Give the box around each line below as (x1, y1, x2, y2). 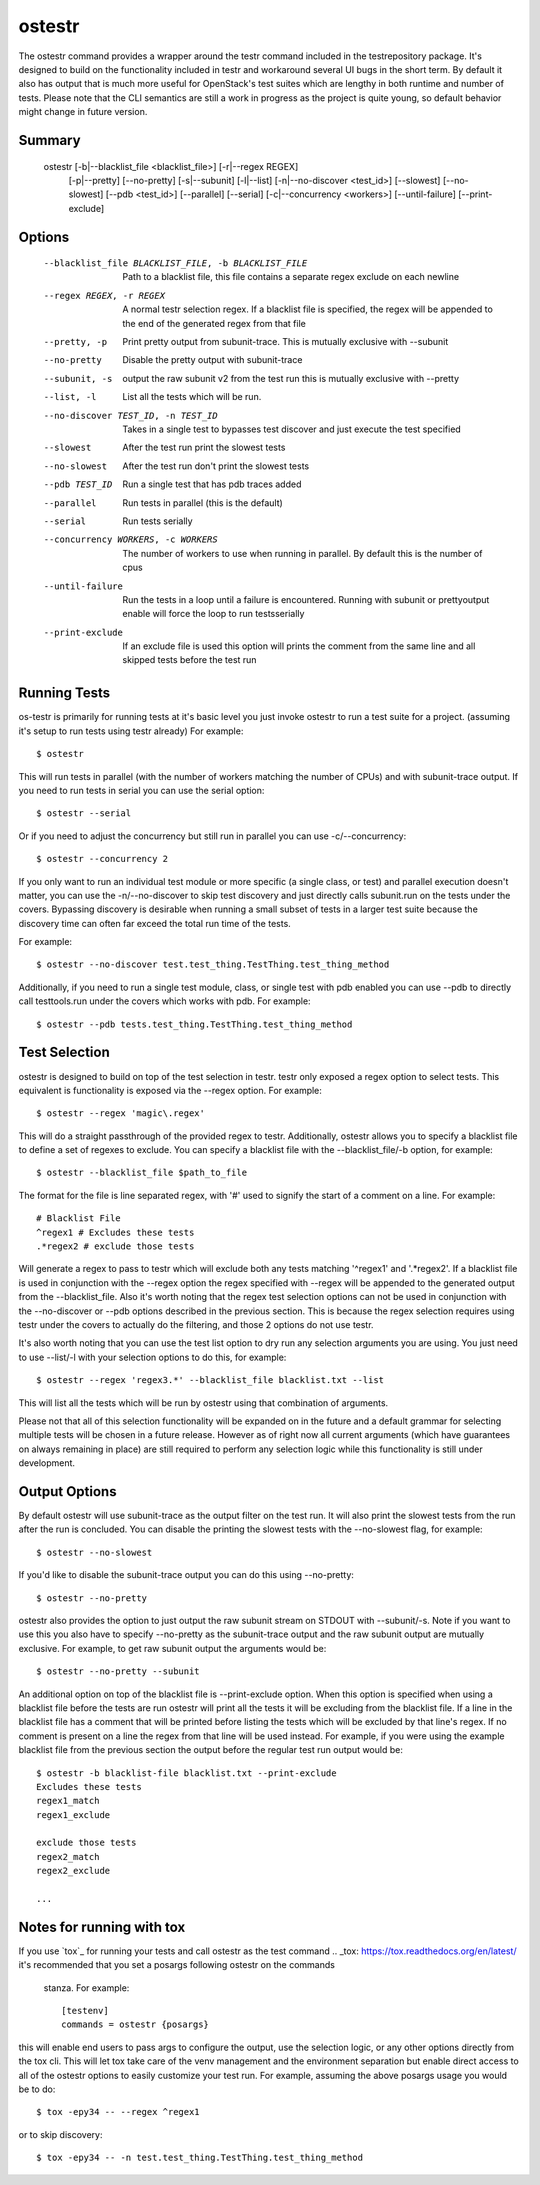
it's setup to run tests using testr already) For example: (18, 725, 244, 737)
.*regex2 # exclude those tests (36, 1241, 195, 1252)
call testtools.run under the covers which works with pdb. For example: (18, 995, 311, 1007)
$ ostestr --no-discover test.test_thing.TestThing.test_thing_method (36, 959, 390, 970)
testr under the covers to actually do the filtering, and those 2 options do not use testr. (18, 1319, 374, 1330)
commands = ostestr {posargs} (61, 2019, 210, 2030)
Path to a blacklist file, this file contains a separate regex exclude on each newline (122, 271, 460, 283)
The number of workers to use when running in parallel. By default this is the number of (122, 547, 483, 559)
